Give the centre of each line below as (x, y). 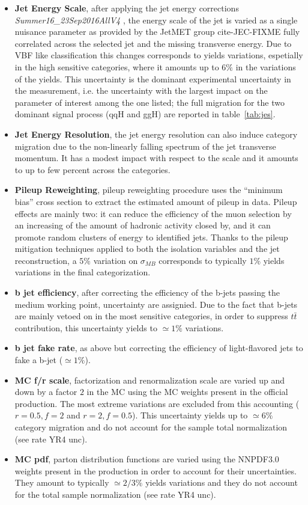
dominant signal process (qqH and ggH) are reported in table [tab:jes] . (145, 114)
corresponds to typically (203, 260)
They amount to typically (62, 482)
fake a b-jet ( (39, 360)
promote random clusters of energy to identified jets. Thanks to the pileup (151, 237)
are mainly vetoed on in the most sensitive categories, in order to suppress (151, 316)
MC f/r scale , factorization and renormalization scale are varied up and (150, 380)
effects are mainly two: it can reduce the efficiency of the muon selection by (153, 213)
